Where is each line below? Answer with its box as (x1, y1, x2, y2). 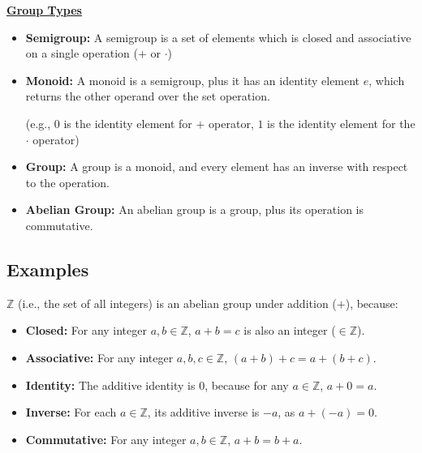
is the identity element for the (267, 114, 416, 131)
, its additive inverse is (147, 404, 260, 421)
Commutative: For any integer (25, 430, 187, 447)
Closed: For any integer (25, 322, 147, 339)
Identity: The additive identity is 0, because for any (25, 376, 289, 393)
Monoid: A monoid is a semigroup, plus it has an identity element (25, 71, 360, 88)
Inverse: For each (25, 404, 117, 421)
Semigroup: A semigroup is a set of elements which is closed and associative (25, 28, 411, 45)
